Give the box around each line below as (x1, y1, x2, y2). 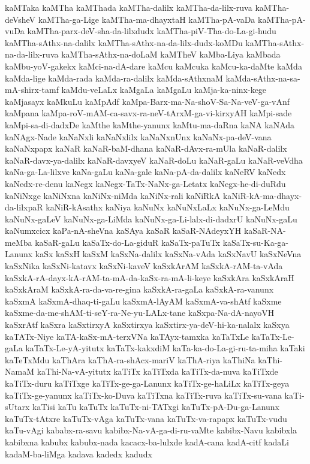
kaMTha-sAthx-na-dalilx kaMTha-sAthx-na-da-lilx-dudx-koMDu (5, 36, 243, 49)
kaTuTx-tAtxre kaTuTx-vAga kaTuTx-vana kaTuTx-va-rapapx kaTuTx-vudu (5, 412, 287, 424)
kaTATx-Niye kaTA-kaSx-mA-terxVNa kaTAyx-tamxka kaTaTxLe (5, 330, 249, 342)
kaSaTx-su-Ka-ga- (222, 236, 289, 248)
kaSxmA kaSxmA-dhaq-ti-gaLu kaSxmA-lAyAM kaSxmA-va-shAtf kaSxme (5, 294, 282, 307)
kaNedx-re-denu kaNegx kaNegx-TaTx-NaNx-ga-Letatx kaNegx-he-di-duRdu (5, 177, 286, 189)
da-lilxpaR (5, 201, 43, 213)
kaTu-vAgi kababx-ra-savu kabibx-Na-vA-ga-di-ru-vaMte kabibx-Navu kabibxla (5, 424, 297, 436)
